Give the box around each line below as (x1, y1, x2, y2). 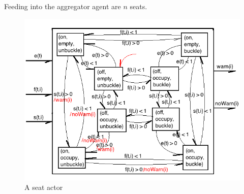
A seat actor (24, 182, 63, 192)
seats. (130, 1, 147, 11)
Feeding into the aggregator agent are (4, 1, 121, 11)
